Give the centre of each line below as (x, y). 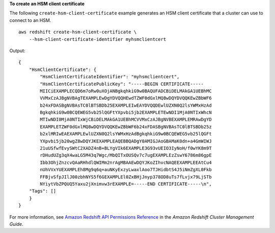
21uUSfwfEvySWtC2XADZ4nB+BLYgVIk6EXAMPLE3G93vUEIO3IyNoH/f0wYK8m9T (126, 148)
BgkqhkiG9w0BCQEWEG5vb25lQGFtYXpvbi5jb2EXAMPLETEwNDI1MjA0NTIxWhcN (126, 113)
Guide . (16, 224)
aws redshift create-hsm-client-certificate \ (78, 32)
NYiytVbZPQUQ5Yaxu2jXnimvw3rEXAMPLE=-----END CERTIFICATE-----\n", (126, 184)
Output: (17, 51)
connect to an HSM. (30, 20)
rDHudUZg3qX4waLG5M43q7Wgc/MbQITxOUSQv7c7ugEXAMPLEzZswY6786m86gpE (126, 155)
